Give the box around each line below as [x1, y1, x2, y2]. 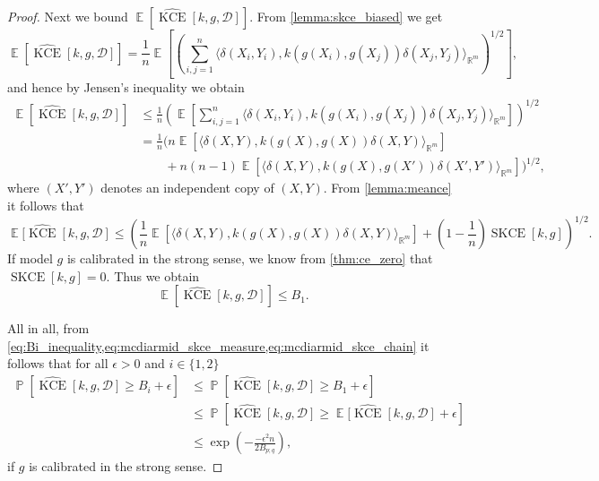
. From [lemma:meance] [323, 178, 452, 197]
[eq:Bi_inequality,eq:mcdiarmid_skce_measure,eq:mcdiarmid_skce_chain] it [7, 336, 430, 355]
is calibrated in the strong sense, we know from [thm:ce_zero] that [66, 249, 433, 268]
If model [7, 249, 53, 268]
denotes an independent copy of [100, 178, 274, 197]
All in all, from [7, 319, 90, 338]
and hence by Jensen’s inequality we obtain [7, 77, 245, 96]
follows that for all [7, 354, 109, 373]
